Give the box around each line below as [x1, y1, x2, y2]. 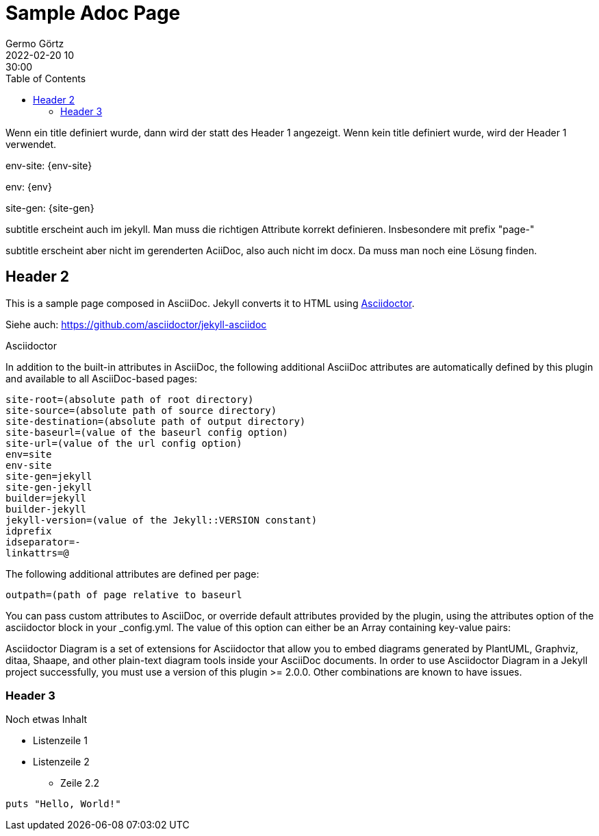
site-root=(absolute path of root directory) [5, 393, 254, 405]
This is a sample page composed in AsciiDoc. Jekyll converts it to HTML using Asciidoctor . [5, 297, 415, 309]
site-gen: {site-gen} [5, 201, 94, 214]
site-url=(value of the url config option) [5, 437, 242, 449]
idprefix [5, 525, 52, 537]
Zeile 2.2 [60, 777, 99, 789]
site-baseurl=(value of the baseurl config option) [5, 426, 289, 438]
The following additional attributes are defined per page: [5, 567, 259, 580]
